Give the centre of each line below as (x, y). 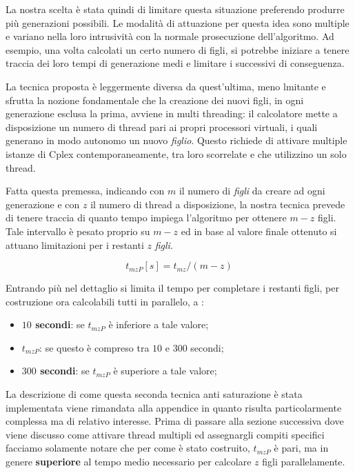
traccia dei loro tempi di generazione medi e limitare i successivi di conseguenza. (175, 63)
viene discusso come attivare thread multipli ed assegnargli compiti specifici (165, 434)
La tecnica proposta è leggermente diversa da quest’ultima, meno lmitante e (166, 86)
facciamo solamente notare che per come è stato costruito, (128, 448)
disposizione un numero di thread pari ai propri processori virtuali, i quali (162, 127)
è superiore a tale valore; (165, 371)
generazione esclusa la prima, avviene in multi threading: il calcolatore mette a (172, 113)
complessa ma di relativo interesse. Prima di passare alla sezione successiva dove (175, 421)
